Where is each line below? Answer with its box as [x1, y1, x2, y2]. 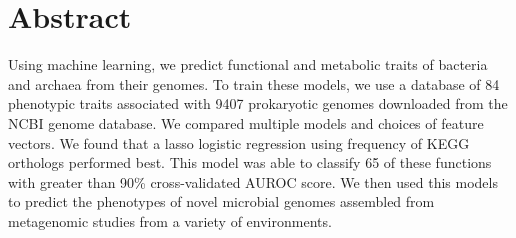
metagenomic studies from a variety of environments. [8, 210, 332, 231]
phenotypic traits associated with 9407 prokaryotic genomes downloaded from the [8, 93, 508, 114]
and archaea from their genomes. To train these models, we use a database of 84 [8, 73, 500, 94]
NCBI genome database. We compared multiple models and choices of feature [8, 112, 484, 133]
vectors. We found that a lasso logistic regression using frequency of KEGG [8, 132, 470, 153]
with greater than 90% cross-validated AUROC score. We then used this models [8, 171, 498, 192]
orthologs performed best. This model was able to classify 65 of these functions [8, 152, 492, 173]
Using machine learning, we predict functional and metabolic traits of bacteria [8, 54, 488, 75]
